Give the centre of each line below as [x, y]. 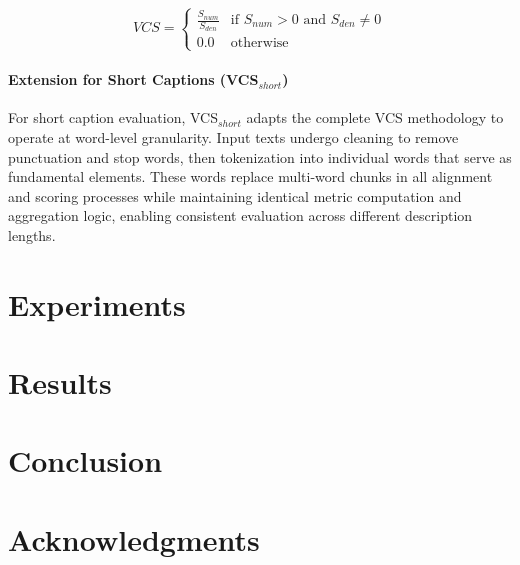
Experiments [97, 303]
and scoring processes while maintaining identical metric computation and [235, 195]
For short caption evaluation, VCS [113, 117]
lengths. [32, 234]
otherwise [259, 43]
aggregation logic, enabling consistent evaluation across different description [240, 215]
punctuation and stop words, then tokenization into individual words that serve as [260, 156]
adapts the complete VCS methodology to [375, 117]
